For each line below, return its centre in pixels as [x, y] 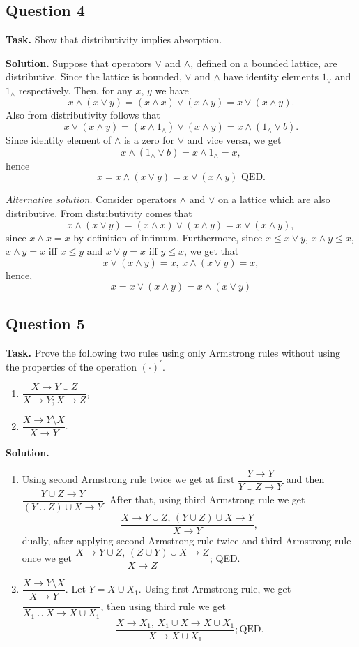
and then [305, 479]
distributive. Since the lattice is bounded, [94, 76]
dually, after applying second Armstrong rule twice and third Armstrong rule [186, 541]
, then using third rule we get [163, 605]
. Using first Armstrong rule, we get [215, 589]
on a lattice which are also [274, 199]
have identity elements [271, 76]
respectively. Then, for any [75, 90]
